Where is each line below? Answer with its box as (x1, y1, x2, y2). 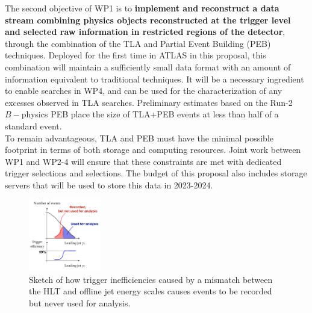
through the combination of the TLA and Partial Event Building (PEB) (5, 37, 271, 49)
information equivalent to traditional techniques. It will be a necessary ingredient (5, 72, 304, 85)
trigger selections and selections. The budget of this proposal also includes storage (5, 167, 307, 179)
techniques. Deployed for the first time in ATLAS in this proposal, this (5, 49, 266, 61)
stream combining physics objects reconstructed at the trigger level (5, 13, 291, 26)
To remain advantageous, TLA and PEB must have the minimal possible (5, 131, 273, 144)
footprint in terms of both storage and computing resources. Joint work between (5, 143, 301, 156)
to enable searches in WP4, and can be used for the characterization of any (5, 84, 282, 97)
